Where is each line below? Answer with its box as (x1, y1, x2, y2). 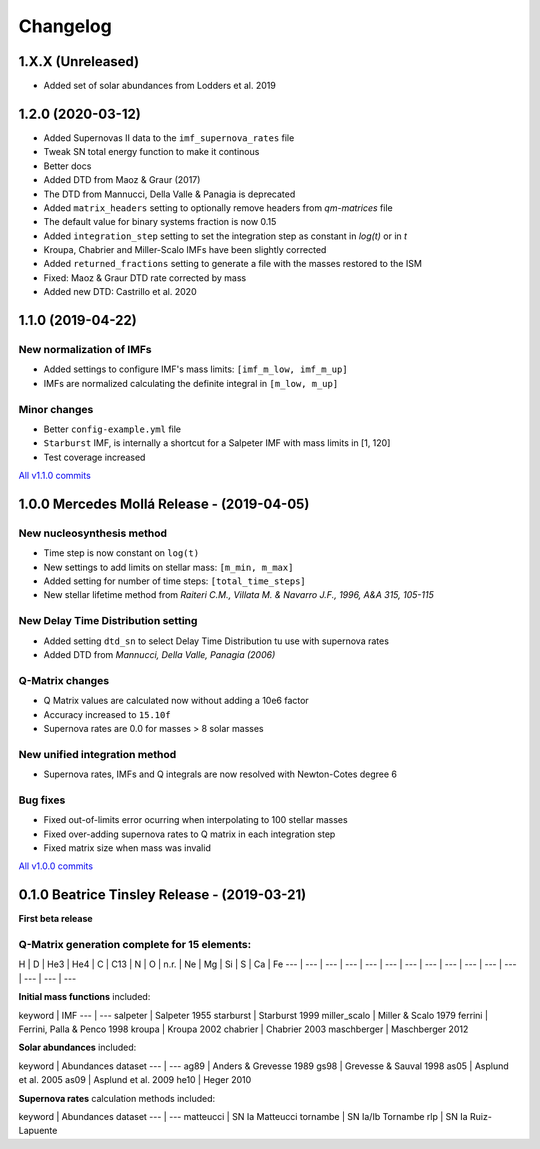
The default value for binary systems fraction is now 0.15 (43, 216, 277, 228)
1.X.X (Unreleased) (18, 53, 140, 70)
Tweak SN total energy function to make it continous (43, 146, 260, 158)
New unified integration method (18, 747, 177, 761)
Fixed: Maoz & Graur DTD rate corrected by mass (43, 271, 247, 284)
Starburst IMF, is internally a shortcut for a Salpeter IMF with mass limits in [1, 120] (43, 437, 391, 449)
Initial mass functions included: (18, 991, 151, 1003)
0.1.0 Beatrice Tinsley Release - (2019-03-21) (18, 886, 307, 904)
